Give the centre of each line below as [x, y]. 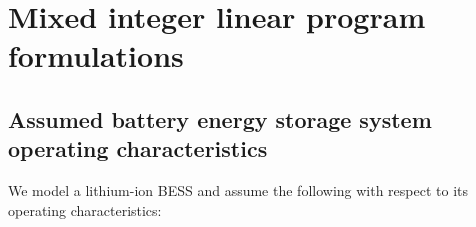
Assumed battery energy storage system [220, 118]
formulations [96, 55]
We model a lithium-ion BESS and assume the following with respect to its [238, 190]
